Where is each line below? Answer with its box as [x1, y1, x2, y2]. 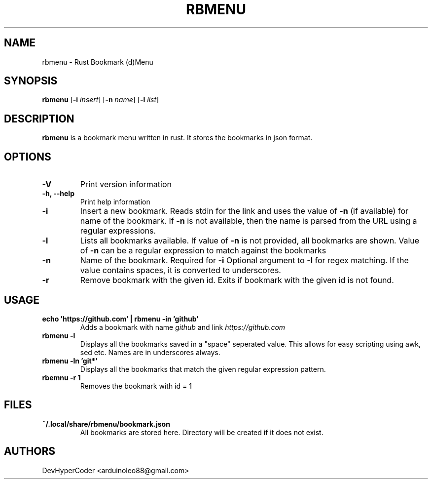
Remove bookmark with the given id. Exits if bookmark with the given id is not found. [80, 275, 394, 285]
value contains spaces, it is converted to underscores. [80, 265, 281, 276]
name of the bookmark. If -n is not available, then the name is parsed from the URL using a [80, 216, 417, 226]
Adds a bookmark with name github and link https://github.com [80, 322, 286, 331]
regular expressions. [80, 226, 156, 236]
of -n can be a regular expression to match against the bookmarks [80, 245, 326, 256]
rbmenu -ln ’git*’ [42, 356, 98, 365]
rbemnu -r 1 [42, 373, 81, 382]
